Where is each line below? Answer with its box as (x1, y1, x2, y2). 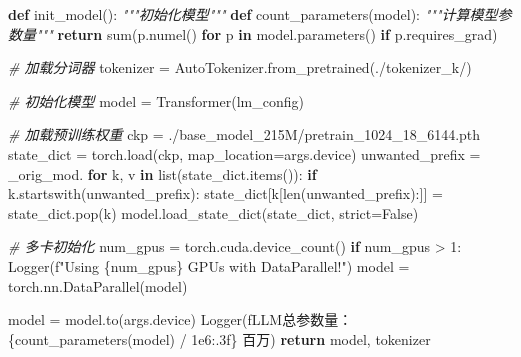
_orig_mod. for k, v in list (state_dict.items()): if (8, 163, 317, 184)
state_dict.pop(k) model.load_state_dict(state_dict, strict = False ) (8, 202, 419, 223)
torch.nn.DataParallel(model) (8, 275, 188, 296)
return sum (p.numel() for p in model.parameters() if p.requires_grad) (57, 23, 498, 44)
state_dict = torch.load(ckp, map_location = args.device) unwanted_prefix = (8, 143, 481, 164)
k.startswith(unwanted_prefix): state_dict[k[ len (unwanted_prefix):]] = (8, 183, 443, 204)
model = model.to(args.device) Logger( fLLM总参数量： (8, 309, 353, 330)
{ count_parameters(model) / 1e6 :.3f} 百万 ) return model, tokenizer (8, 328, 431, 349)
